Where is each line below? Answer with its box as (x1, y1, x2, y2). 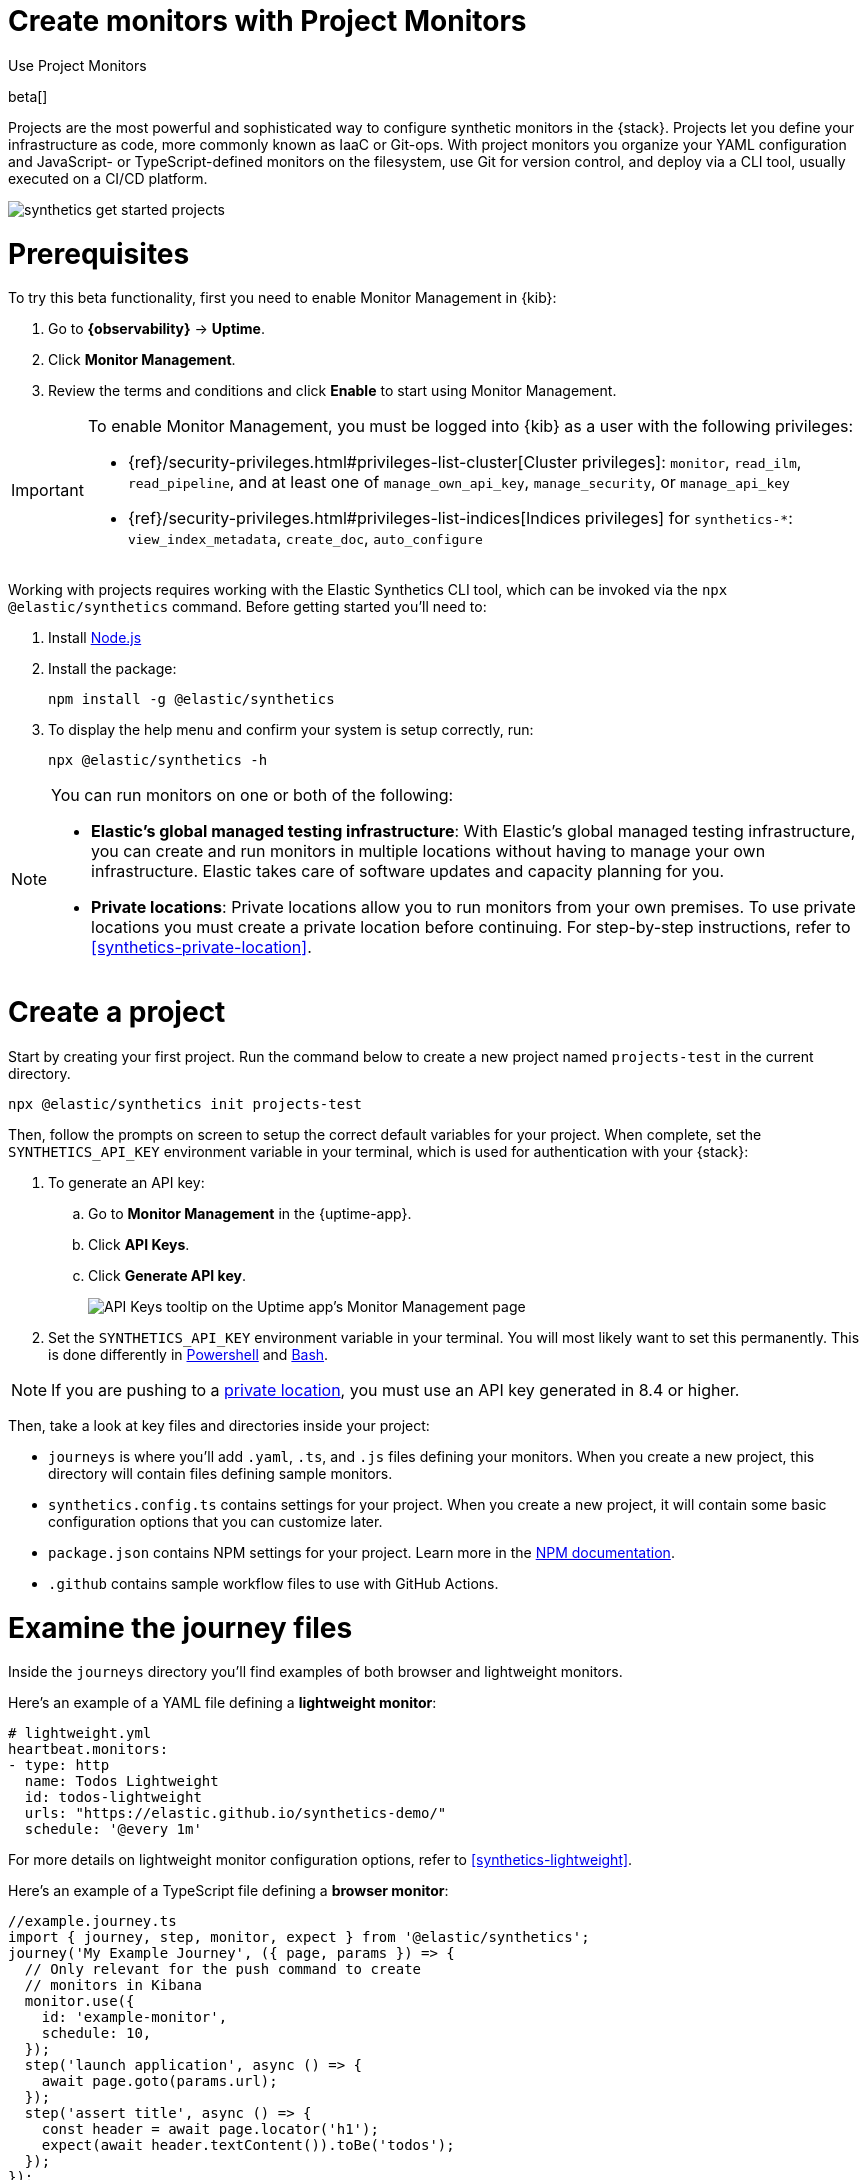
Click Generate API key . (88, 1266, 246, 1284)
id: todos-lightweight (24, 1789, 202, 1806)
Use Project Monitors (8, 56, 147, 74)
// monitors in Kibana (24, 1977, 202, 1994)
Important (11, 480, 84, 501)
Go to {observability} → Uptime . (48, 320, 265, 338)
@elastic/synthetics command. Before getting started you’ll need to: (8, 598, 487, 616)
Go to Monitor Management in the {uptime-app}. (88, 1204, 412, 1222)
